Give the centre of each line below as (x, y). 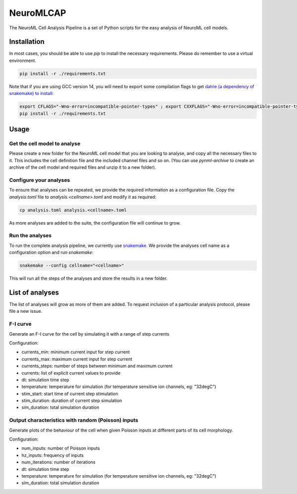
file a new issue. (26, 311)
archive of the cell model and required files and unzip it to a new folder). (83, 167)
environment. (23, 60)
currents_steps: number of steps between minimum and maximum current (97, 366)
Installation (27, 42)
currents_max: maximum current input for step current (77, 359)
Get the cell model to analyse (45, 144)
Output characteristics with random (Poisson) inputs (74, 420)
